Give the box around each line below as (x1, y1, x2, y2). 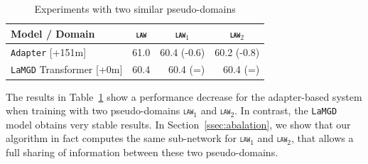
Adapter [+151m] (11, 44, 87, 59)
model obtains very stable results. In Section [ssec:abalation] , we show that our (6, 116, 351, 131)
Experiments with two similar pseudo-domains (34, 1, 236, 16)
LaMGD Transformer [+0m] (11, 62, 123, 77)
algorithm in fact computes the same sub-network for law (6, 131, 251, 146)
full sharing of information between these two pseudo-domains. (6, 145, 278, 160)
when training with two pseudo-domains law (6, 103, 194, 118)
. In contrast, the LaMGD (234, 103, 337, 118)
